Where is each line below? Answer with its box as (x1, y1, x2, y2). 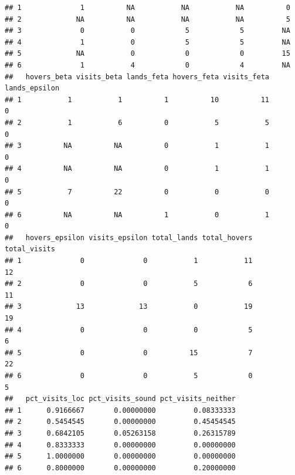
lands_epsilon (5, 84, 60, 93)
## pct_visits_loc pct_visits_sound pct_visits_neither (5, 395, 236, 403)
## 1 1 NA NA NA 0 (5, 4, 290, 12)
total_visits (5, 245, 55, 254)
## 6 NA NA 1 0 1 (5, 210, 270, 219)
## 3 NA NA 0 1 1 (5, 142, 270, 150)
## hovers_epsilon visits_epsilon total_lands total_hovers (5, 233, 253, 242)
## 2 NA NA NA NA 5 (5, 15, 290, 23)
